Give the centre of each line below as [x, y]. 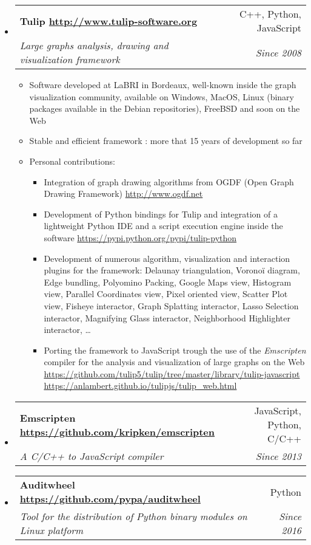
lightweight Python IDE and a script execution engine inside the [163, 226]
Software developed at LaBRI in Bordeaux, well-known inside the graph [163, 84]
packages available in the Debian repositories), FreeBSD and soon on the [165, 108]
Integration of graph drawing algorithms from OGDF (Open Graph [169, 181]
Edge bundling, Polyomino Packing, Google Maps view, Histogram [168, 282]
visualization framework [70, 59]
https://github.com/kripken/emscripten [117, 431]
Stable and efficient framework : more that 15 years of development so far [166, 141]
